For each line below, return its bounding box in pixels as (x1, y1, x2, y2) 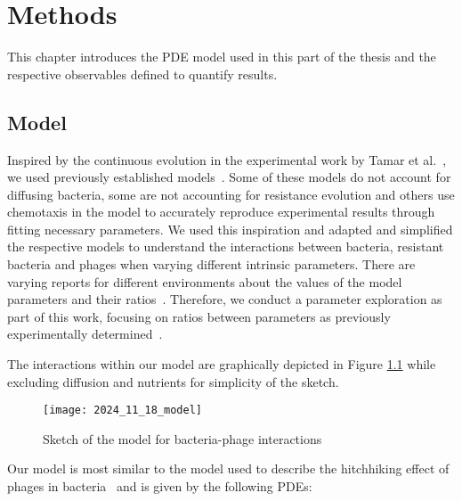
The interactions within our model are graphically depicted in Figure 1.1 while (7, 355, 436, 374)
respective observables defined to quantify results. (7, 64, 278, 83)
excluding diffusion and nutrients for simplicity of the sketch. (7, 372, 339, 390)
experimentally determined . (7, 324, 163, 343)
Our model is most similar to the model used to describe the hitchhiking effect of (7, 459, 450, 478)
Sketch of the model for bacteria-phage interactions (43, 429, 322, 448)
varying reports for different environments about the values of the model (7, 272, 402, 291)
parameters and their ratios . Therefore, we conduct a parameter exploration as (7, 290, 442, 308)
